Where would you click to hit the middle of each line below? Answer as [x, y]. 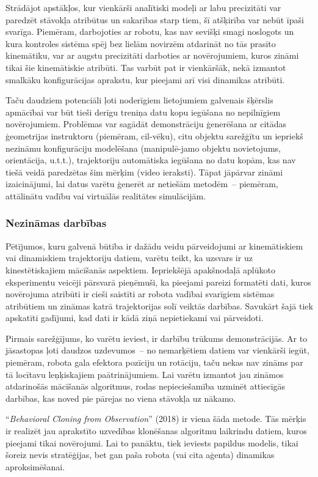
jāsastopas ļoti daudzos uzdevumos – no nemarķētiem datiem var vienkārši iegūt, [157, 350]
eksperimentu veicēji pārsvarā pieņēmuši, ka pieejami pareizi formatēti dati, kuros [158, 282]
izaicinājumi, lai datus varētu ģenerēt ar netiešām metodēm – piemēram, [142, 184]
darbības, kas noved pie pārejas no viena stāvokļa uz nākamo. [121, 398]
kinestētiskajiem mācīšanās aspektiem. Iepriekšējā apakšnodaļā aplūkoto [140, 269]
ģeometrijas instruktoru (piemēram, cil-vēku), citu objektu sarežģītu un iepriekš [154, 135]
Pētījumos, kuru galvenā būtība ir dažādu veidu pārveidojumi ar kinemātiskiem [154, 246]
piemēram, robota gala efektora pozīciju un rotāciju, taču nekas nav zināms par [154, 362]
